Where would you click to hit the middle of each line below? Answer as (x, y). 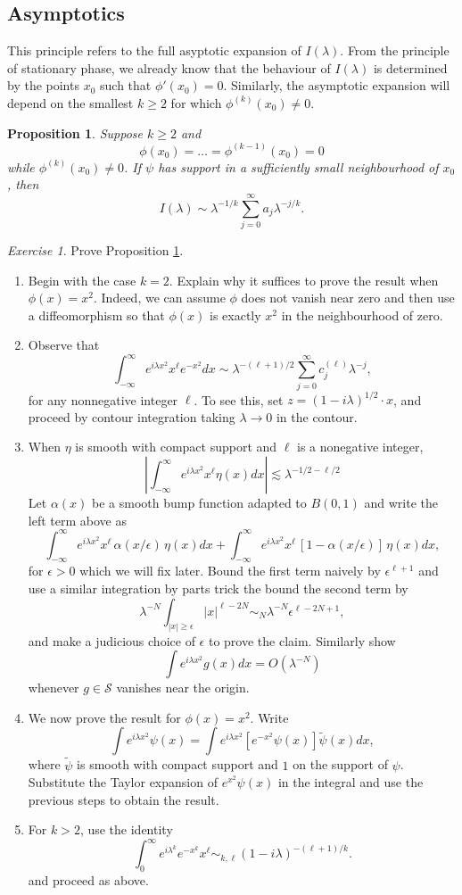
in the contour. (317, 416)
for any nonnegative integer (103, 399)
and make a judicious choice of (111, 640)
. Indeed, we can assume (160, 298)
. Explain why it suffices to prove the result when (304, 280)
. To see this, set (239, 399)
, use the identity (126, 829)
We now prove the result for (104, 717)
